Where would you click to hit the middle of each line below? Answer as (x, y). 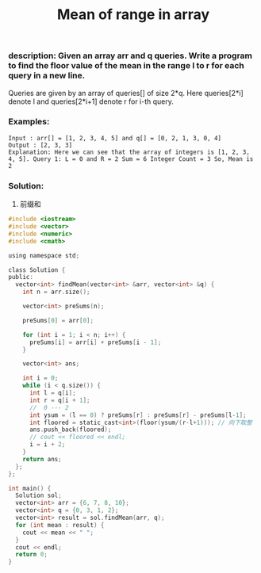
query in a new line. (47, 75)
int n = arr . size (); (56, 292)
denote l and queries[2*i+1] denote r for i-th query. (91, 101)
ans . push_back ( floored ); (70, 430)
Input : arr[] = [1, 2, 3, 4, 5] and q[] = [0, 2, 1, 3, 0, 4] (115, 138)
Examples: (29, 122)
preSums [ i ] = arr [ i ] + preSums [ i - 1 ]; (95, 342)
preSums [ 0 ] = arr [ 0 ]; (58, 320)
